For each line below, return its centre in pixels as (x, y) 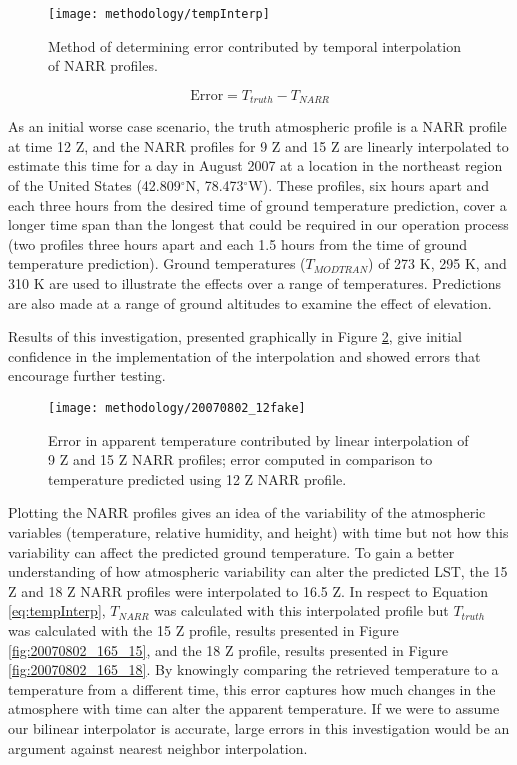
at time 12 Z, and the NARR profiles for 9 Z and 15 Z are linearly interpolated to (258, 145)
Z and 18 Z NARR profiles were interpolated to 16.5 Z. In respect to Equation (248, 590)
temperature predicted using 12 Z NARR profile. (197, 478)
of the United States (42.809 (94, 185)
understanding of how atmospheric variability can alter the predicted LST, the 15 (258, 571)
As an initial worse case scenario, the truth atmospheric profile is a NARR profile (257, 126)
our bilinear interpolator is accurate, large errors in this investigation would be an (259, 727)
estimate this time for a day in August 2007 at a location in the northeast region (255, 165)
